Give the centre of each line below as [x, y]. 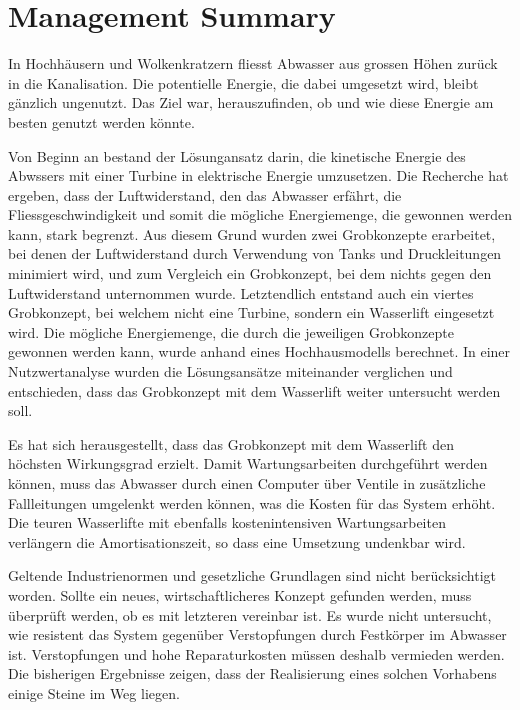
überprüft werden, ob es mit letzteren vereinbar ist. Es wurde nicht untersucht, [250, 614]
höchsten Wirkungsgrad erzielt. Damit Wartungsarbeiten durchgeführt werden [248, 463]
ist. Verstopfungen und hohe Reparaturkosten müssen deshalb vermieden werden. [256, 653]
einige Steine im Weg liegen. [94, 692]
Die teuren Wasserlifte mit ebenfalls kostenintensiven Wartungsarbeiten [227, 522]
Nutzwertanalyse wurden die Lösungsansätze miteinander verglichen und [230, 371]
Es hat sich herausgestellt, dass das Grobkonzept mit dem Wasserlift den [231, 443]
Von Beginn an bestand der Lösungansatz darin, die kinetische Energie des [237, 155]
